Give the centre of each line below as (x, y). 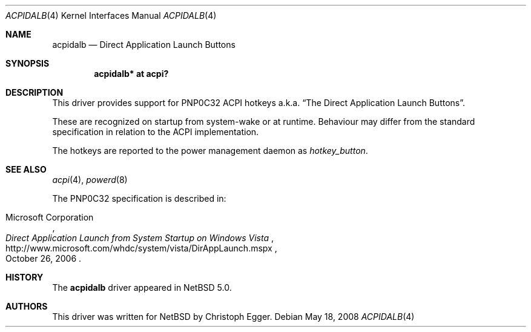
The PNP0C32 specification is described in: (139, 198)
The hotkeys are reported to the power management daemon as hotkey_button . (210, 151)
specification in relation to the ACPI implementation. (156, 132)
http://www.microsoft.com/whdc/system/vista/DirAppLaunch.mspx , (141, 248)
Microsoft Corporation (50, 217)
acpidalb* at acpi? (131, 74)
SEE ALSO (26, 169)
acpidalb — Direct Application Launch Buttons (144, 45)
